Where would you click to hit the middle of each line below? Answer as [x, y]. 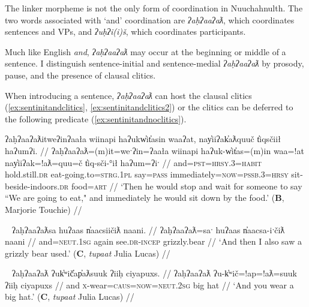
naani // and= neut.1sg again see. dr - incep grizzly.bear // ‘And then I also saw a [153, 241]
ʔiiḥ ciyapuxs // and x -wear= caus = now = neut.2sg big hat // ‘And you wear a [149, 285]
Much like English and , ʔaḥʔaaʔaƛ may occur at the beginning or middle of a [145, 51]
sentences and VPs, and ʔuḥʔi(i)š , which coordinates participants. [125, 31]
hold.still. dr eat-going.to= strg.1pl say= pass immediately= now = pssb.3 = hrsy [147, 174]
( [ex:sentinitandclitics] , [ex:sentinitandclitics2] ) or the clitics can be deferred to [149, 107]
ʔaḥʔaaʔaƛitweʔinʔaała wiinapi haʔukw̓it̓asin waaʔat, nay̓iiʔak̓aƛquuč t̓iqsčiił [143, 139]
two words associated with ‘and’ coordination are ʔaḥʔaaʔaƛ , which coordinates [150, 19]
